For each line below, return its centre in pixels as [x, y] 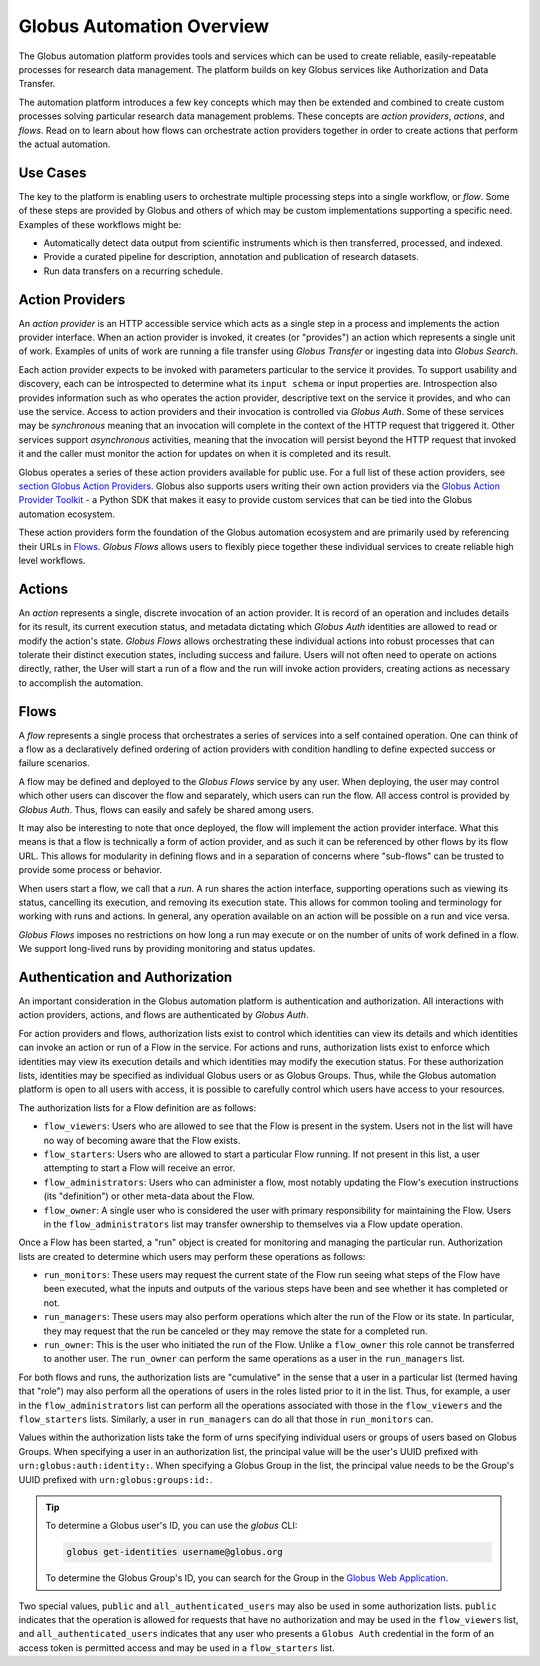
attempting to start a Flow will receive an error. [139, 1168]
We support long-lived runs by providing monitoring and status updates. [167, 949]
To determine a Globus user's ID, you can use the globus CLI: [171, 1526]
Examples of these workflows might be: [100, 224]
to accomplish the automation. [81, 682]
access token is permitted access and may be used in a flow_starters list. [176, 1647]
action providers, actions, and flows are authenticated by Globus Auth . [163, 1015]
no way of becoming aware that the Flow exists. [142, 1140]
